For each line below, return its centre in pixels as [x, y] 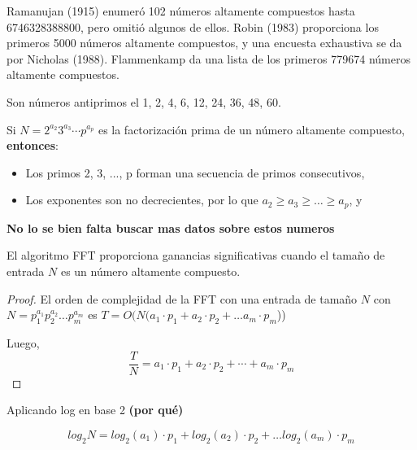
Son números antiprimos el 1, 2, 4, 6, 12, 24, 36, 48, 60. [144, 101]
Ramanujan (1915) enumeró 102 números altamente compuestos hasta [181, 11]
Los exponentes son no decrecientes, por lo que [142, 200]
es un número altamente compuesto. [150, 271]
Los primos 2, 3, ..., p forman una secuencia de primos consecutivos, [195, 172]
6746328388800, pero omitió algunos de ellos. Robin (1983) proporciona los [193, 26]
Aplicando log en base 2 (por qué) [95, 410]
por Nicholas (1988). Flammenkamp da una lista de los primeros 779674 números [208, 58]
